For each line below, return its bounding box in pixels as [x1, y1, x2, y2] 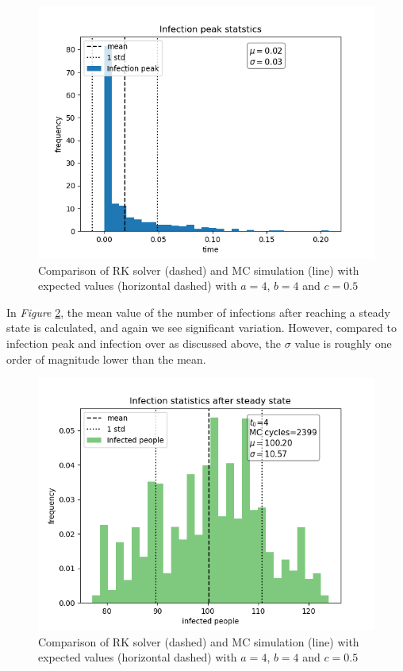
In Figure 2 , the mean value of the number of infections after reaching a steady [6, 303, 390, 320]
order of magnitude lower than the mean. [6, 350, 206, 367]
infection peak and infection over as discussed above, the [6, 334, 282, 351]
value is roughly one [294, 334, 392, 351]
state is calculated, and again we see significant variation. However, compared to [6, 319, 397, 336]
